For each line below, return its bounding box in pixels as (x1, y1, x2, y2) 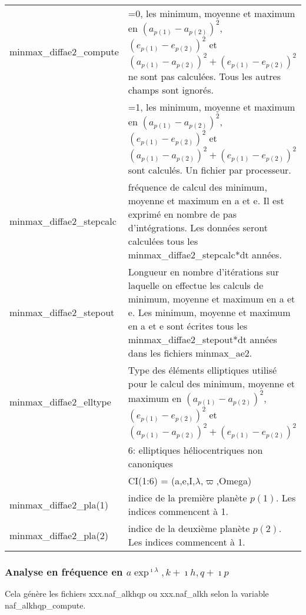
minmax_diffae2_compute (9, 45, 119, 58)
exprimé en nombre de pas (128, 207, 237, 221)
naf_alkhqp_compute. (5, 599, 86, 611)
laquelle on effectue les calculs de (128, 278, 264, 292)
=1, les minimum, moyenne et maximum (128, 100, 295, 114)
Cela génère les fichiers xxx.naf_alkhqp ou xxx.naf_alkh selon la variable (5, 587, 269, 600)
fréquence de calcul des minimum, (128, 180, 267, 194)
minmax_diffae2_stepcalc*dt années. (128, 248, 282, 261)
